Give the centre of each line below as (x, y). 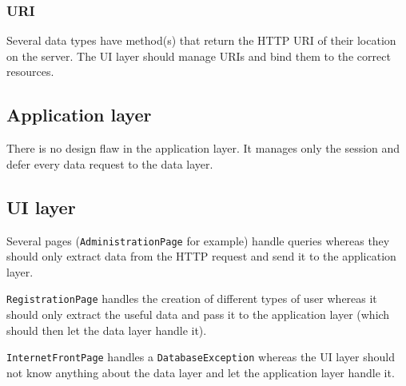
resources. (30, 72)
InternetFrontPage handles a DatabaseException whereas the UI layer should (201, 357)
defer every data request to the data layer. (110, 163)
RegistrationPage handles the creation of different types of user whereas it (192, 298)
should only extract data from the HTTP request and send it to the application (201, 256)
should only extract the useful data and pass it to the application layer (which (198, 314)
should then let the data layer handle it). (107, 330)
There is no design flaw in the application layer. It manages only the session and (203, 148)
